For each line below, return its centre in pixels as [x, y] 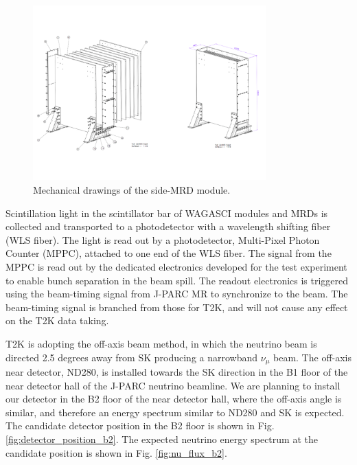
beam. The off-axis [313, 357]
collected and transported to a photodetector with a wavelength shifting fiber [168, 226]
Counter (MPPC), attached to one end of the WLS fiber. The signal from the [169, 253]
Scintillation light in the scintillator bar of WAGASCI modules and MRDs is [167, 213]
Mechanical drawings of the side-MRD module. [132, 189]
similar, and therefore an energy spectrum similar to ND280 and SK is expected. [175, 412]
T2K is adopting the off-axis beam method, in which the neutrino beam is [161, 343]
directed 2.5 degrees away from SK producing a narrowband [132, 357]
